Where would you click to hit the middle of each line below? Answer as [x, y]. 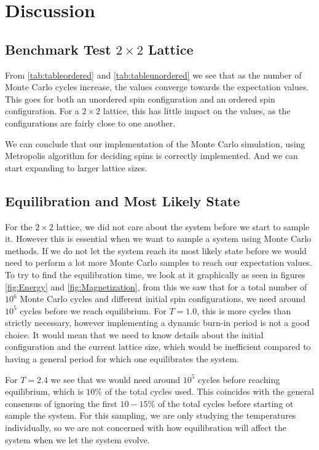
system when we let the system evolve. [77, 439]
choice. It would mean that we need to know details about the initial [134, 334]
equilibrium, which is [44, 391]
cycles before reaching [239, 379]
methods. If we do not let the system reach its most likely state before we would [156, 250]
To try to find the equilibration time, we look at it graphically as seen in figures [155, 274]
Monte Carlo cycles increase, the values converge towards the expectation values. [157, 87]
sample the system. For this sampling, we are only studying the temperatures [151, 415]
